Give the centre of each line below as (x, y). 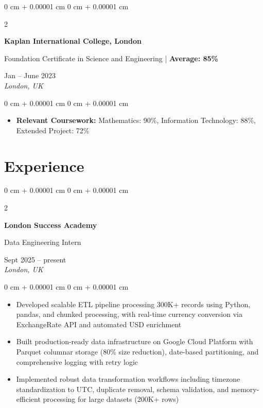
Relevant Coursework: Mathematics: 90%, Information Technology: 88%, (136, 120)
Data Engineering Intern (43, 242)
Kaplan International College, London (73, 41)
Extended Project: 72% (53, 130)
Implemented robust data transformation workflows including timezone (128, 379)
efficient (28, 399)
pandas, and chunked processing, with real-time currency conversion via (129, 314)
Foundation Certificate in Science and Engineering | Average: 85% (111, 58)
